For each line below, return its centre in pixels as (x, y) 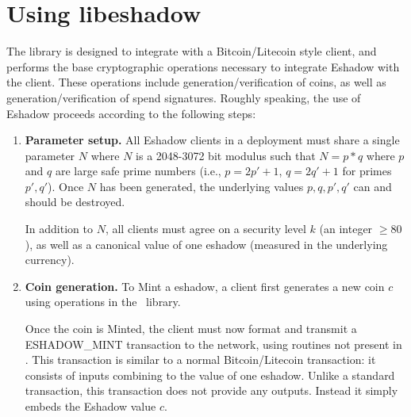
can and (373, 186)
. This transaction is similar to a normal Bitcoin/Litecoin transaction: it (200, 360)
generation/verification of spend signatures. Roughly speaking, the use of (184, 97)
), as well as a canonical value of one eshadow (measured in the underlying (206, 244)
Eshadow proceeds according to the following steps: (131, 113)
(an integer (346, 229)
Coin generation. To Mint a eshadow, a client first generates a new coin (205, 286)
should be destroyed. (75, 202)
